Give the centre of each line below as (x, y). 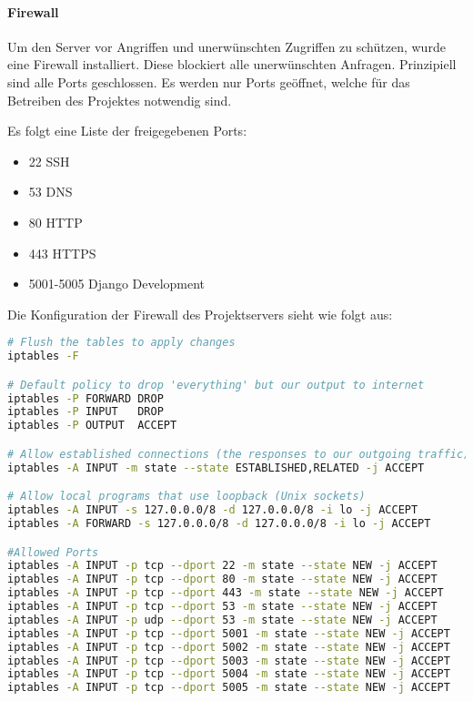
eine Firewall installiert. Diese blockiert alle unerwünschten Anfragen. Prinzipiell (232, 64)
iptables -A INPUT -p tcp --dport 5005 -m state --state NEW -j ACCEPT (229, 688)
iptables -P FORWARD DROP (86, 398)
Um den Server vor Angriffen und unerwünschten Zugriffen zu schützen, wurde (226, 46)
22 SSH (49, 161)
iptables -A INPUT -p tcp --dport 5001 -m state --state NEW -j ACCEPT (229, 633)
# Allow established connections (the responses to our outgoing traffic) (239, 454)
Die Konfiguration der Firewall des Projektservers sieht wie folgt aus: (200, 314)
